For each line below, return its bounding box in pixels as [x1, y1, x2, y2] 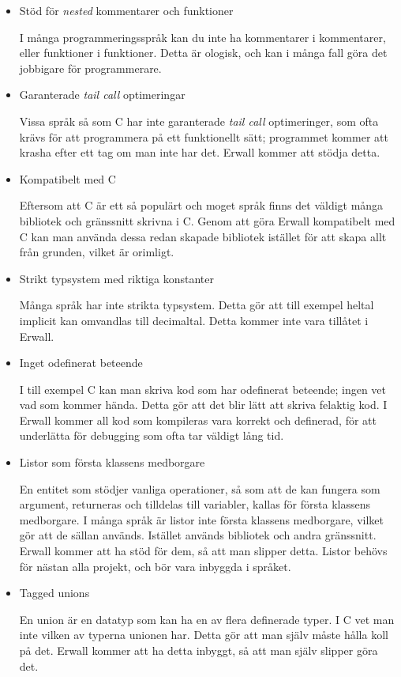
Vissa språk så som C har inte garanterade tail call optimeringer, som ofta [19, 112, 379, 129]
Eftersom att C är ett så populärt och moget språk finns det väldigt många [19, 197, 384, 214]
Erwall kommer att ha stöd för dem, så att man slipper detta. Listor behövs [19, 543, 388, 559]
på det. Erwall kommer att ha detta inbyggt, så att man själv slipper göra [19, 642, 378, 658]
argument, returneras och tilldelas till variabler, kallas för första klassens [19, 496, 371, 512]
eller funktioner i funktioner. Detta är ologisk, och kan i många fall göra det [19, 44, 388, 61]
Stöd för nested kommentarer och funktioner [19, 2, 234, 18]
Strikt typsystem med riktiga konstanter [19, 270, 214, 286]
